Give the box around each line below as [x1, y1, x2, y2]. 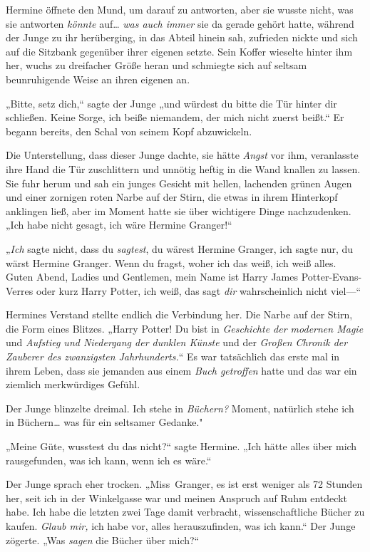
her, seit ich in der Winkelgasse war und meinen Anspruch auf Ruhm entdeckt [6, 490, 347, 505]
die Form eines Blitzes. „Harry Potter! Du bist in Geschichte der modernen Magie [6, 321, 364, 335]
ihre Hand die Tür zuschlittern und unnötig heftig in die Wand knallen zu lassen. [6, 161, 361, 176]
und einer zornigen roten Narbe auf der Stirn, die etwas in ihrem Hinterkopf [6, 189, 338, 204]
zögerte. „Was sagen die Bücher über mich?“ [6, 532, 200, 547]
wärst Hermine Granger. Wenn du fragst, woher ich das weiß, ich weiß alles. [6, 255, 336, 270]
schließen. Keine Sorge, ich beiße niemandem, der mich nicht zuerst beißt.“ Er [6, 110, 344, 125]
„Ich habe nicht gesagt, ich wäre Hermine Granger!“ [6, 217, 232, 232]
